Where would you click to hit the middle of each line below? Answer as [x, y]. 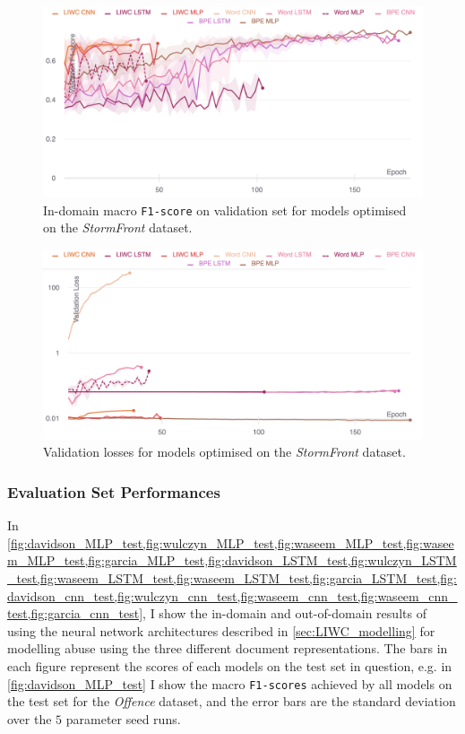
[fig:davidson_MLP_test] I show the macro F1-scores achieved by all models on [230, 683]
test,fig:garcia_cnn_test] [75, 613]
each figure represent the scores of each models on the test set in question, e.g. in [230, 666]
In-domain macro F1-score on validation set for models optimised [225, 210]
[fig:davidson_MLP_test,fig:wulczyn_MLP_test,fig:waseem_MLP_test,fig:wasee [231, 542]
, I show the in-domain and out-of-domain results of [284, 613]
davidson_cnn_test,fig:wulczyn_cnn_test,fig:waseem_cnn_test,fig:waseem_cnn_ [232, 595]
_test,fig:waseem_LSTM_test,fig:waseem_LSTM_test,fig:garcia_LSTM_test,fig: [232, 578]
